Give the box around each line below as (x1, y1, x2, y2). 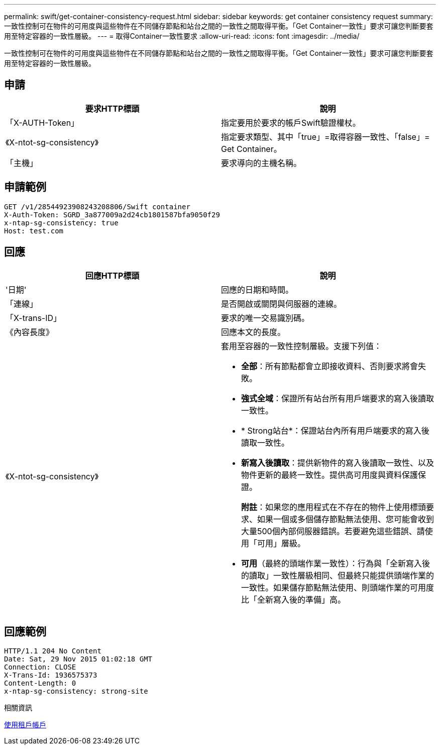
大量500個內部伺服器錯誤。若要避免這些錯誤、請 (241, 526, 425, 536)
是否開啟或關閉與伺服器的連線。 (221, 298, 342, 309)
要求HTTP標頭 (85, 103, 140, 114)
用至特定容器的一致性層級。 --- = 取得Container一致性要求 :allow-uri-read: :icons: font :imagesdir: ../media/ (4, 32, 360, 40)
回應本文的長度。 (221, 326, 286, 337)
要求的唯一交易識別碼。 (221, 312, 310, 323)
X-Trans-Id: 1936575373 (4, 671, 97, 680)
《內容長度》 (6, 326, 54, 337)
